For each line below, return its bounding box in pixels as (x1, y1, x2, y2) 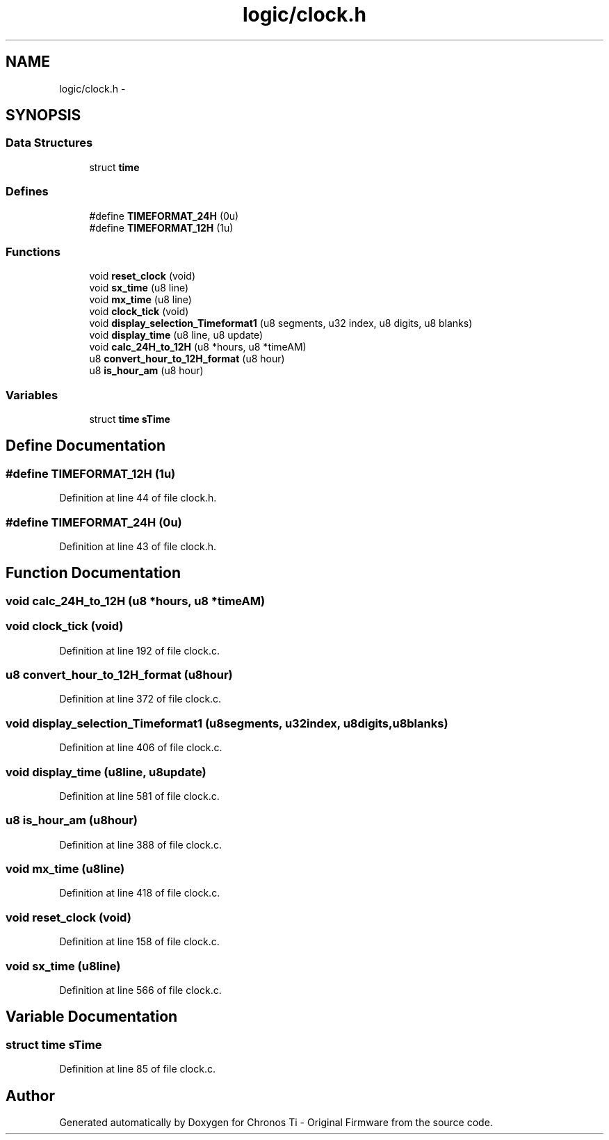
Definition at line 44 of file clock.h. (59, 492, 217, 504)
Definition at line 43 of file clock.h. (59, 540, 217, 553)
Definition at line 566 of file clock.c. (59, 984, 222, 996)
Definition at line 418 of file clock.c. (59, 887, 220, 899)
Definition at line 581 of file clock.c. (59, 789, 220, 802)
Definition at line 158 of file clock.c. (59, 936, 220, 948)
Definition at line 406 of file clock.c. (59, 741, 222, 754)
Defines (6, 184, 49, 199)
